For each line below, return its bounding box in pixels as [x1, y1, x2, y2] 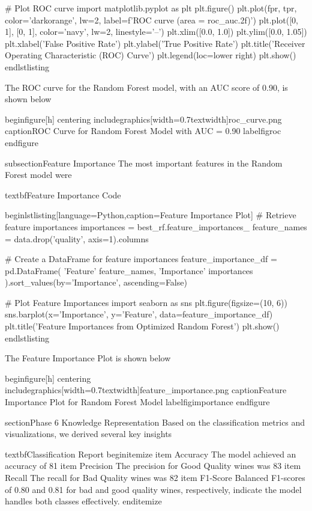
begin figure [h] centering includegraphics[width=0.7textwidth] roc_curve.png [5, 112, 282, 125]
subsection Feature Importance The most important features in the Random [5, 156, 283, 169]
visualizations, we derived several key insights [5, 427, 172, 440]
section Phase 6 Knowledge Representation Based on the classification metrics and [5, 415, 305, 428]
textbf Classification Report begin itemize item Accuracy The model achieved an [5, 447, 296, 460]
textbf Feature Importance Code [5, 188, 121, 201]
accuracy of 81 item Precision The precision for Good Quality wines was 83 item [5, 459, 301, 472]
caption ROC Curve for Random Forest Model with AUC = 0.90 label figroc [5, 124, 281, 137]
